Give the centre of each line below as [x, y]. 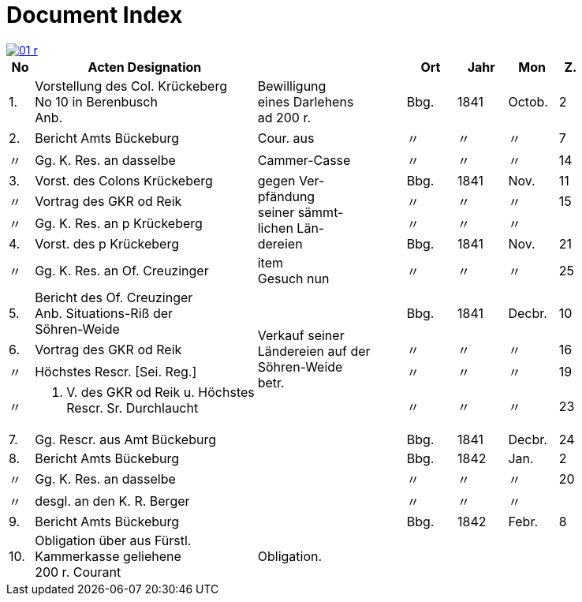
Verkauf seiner [301, 335]
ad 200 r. [284, 117]
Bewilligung [292, 86]
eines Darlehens [306, 101]
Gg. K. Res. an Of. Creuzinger [122, 270]
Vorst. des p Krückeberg [107, 243]
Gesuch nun [293, 278]
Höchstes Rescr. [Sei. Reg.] [116, 371]
